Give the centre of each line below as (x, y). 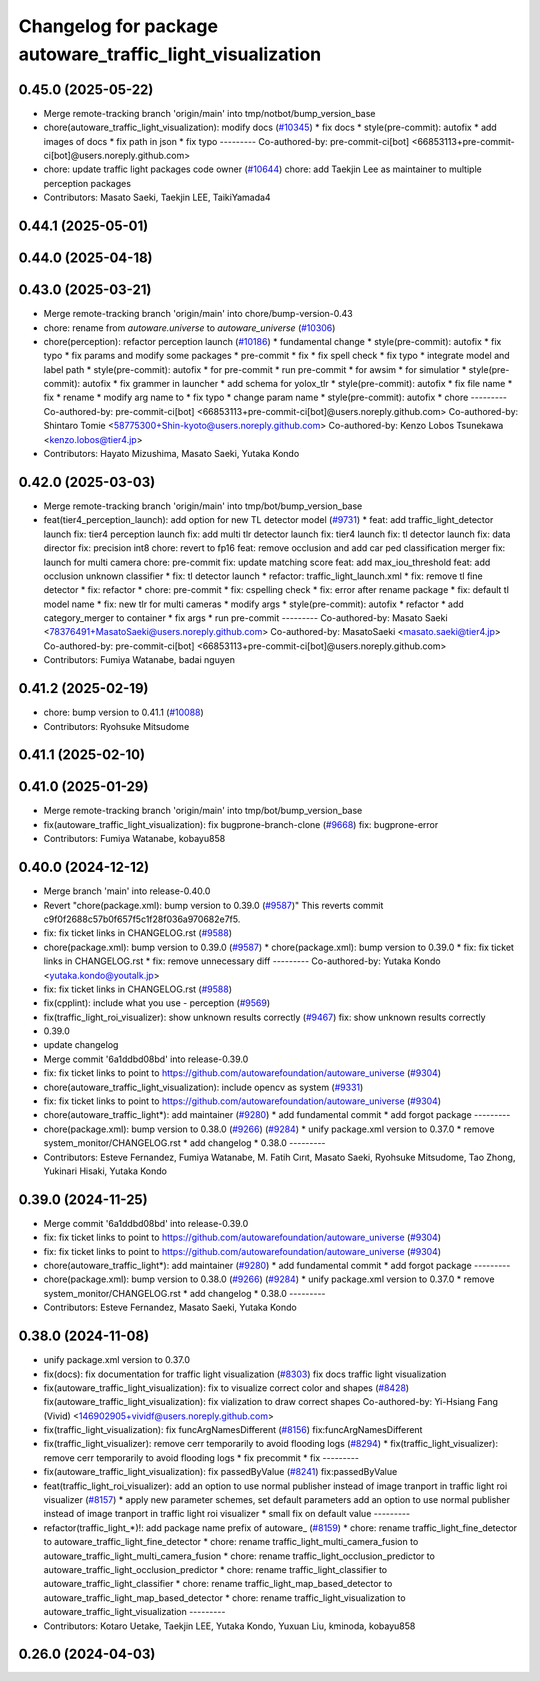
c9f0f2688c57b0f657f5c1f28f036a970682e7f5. (142, 919)
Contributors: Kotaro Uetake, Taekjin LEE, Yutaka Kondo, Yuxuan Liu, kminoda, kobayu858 (229, 1626)
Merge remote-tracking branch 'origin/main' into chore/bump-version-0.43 (198, 314)
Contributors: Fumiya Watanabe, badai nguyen (139, 660)
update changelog (81, 1045)
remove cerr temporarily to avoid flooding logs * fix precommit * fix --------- (201, 1457)
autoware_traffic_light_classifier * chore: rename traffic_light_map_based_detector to (218, 1584)
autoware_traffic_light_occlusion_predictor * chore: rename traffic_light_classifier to (215, 1569)
